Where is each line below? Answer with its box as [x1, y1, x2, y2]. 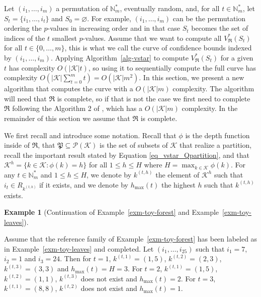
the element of [155, 169, 200, 180]
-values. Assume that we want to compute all [82, 32, 222, 43]
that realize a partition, [179, 140, 252, 150]
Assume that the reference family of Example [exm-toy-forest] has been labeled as [4, 233, 257, 244]
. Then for [60, 253, 92, 264]
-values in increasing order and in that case [47, 23, 181, 33]
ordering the [4, 23, 42, 33]
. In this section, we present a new [139, 72, 244, 83]
